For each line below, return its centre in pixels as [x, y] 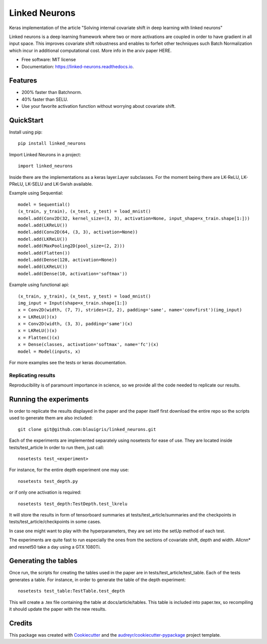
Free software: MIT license [49, 60]
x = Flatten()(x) [39, 338]
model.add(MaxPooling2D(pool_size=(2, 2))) [71, 246]
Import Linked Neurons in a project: [45, 154]
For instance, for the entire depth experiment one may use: [69, 470]
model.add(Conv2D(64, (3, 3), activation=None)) [78, 232]
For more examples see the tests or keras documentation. [68, 363]
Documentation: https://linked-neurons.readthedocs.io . [78, 66]
